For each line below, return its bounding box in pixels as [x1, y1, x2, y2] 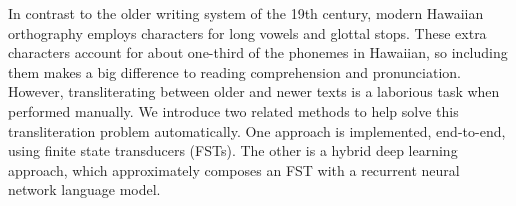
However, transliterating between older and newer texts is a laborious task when [8, 81, 500, 102]
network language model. [8, 179, 161, 200]
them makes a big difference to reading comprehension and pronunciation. [8, 61, 461, 82]
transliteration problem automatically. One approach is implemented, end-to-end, [8, 120, 506, 141]
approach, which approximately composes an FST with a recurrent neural [8, 159, 460, 180]
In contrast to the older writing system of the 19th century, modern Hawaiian [8, 3, 484, 23]
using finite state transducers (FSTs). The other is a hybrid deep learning [8, 140, 458, 161]
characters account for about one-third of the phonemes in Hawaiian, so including [8, 42, 508, 63]
